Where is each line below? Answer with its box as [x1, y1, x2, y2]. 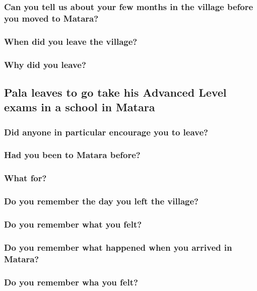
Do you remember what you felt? [4, 217, 142, 230]
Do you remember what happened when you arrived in [4, 241, 232, 253]
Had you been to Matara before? [4, 149, 141, 161]
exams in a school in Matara [4, 99, 155, 115]
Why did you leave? [4, 58, 86, 70]
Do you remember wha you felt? [4, 275, 138, 288]
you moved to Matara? [4, 12, 99, 24]
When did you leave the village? [4, 35, 138, 47]
